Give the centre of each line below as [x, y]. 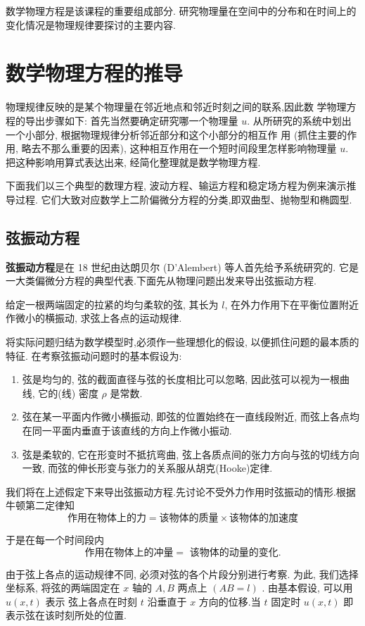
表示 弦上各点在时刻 [91, 601]
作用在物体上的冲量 [129, 552]
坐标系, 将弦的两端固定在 [63, 588]
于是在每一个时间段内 [55, 539]
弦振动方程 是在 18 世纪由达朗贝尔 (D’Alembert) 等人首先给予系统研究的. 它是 [182, 267]
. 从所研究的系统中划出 [299, 120]
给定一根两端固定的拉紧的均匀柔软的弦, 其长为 [112, 304]
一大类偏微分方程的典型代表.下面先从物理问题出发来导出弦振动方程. [161, 281]
